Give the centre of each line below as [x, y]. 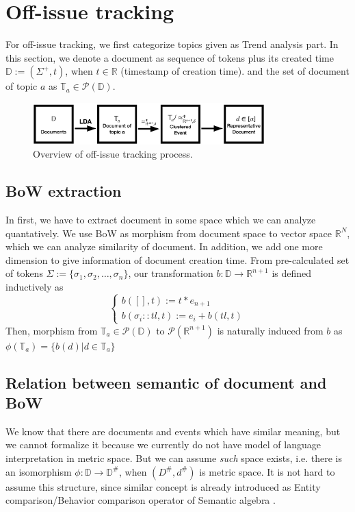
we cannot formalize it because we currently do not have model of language [163, 444]
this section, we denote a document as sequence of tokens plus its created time [170, 57]
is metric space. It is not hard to [267, 471]
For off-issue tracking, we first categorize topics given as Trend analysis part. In [172, 44]
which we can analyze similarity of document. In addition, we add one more [164, 246]
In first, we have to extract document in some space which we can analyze [161, 219]
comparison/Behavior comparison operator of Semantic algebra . [141, 500]
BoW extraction [64, 191]
